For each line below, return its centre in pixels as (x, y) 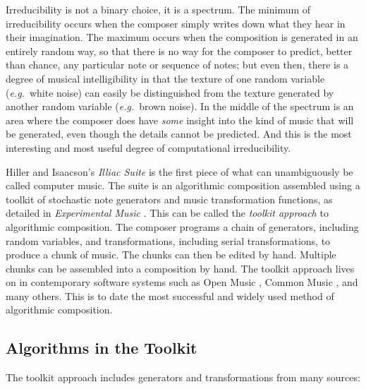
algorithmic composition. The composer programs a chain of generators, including (182, 226)
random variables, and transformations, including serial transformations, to (168, 240)
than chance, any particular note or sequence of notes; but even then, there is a (177, 65)
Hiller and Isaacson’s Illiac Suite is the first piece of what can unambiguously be (179, 171)
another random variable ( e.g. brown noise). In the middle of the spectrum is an (180, 106)
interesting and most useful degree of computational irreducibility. (148, 147)
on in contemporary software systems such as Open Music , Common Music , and (182, 282)
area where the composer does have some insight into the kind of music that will (180, 120)
